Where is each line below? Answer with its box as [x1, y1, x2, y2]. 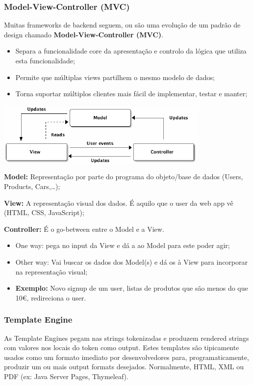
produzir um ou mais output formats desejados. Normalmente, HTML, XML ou [4, 361, 244, 372]
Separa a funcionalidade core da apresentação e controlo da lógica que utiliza [15, 46, 247, 56]
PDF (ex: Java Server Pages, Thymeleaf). [4, 371, 128, 381]
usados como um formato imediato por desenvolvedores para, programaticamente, [4, 352, 249, 362]
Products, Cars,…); [4, 181, 60, 191]
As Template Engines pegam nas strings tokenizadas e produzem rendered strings [4, 332, 249, 343]
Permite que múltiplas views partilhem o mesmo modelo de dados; [15, 72, 215, 82]
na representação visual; [15, 266, 88, 276]
